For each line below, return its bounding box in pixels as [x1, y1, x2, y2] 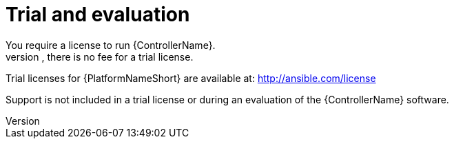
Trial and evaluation [6, 3, 190, 26]
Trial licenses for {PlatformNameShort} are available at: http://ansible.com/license [6, 72, 376, 84]
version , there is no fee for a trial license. [6, 50, 194, 63]
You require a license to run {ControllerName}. [6, 39, 216, 51]
